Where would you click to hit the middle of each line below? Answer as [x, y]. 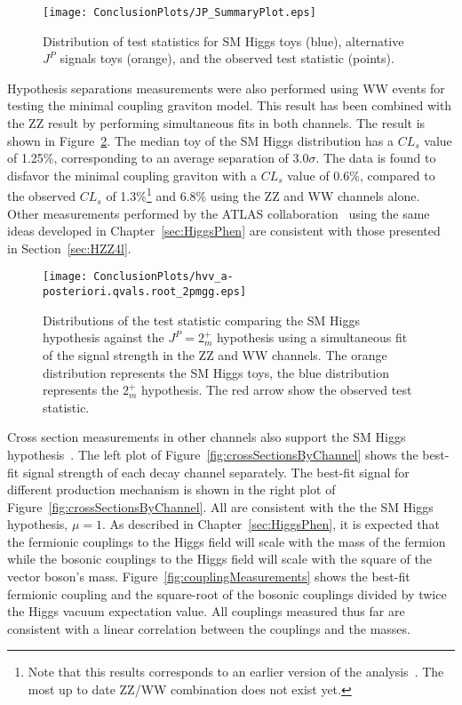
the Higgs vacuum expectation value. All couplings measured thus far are [206, 611]
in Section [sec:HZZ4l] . [69, 248]
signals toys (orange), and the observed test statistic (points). [227, 58]
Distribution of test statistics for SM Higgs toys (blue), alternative [223, 40]
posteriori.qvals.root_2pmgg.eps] [145, 292]
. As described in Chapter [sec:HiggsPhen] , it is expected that [271, 524]
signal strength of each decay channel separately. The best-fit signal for [216, 472]
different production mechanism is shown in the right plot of [171, 489]
